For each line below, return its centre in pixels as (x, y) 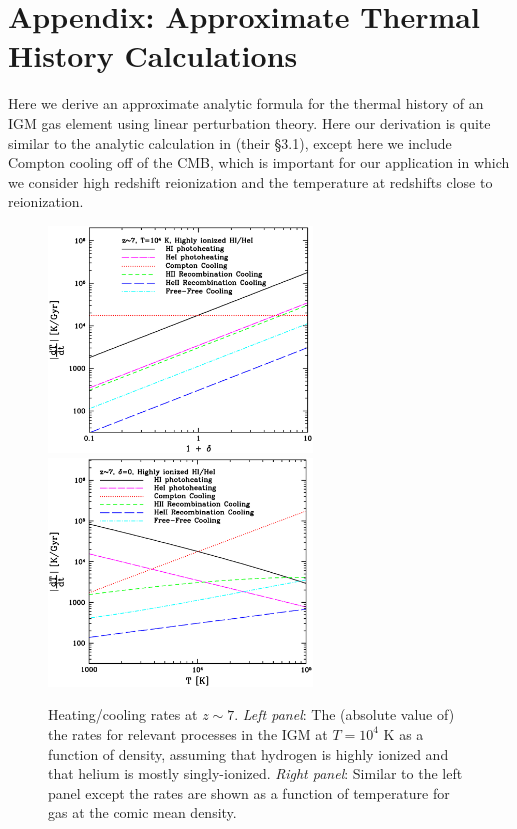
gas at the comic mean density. (142, 812)
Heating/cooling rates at (123, 714)
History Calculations (153, 55)
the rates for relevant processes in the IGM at (188, 733)
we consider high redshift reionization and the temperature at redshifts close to (250, 181)
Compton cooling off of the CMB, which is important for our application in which (259, 162)
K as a (403, 733)
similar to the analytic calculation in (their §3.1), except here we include (230, 142)
